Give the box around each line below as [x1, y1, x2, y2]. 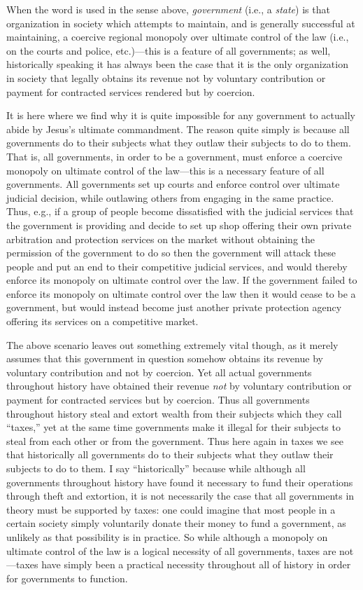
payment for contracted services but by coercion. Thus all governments [6, 392, 310, 407]
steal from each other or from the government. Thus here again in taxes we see [6, 433, 343, 448]
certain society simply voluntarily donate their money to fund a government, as [6, 516, 346, 530]
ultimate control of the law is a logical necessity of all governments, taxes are [6, 543, 336, 558]
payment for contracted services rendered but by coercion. [6, 84, 255, 99]
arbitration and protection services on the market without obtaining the [6, 231, 315, 246]
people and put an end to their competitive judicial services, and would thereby [6, 259, 348, 273]
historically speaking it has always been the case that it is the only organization [6, 57, 348, 71]
